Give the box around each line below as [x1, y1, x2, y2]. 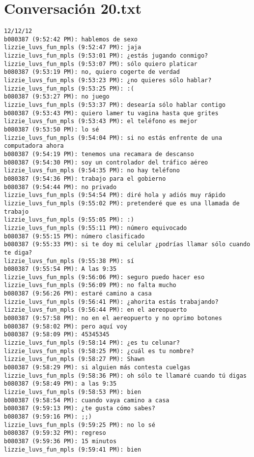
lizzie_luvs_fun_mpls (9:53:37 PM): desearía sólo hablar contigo [4, 101, 226, 109]
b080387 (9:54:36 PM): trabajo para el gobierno [4, 175, 166, 182]
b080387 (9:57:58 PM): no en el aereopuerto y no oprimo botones [4, 315, 222, 322]
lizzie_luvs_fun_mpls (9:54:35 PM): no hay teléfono [4, 167, 180, 174]
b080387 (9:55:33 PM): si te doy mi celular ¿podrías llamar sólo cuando [4, 241, 251, 248]
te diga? [4, 249, 32, 256]
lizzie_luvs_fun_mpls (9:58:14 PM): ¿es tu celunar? [4, 339, 180, 347]
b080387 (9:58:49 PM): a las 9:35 [4, 380, 117, 388]
